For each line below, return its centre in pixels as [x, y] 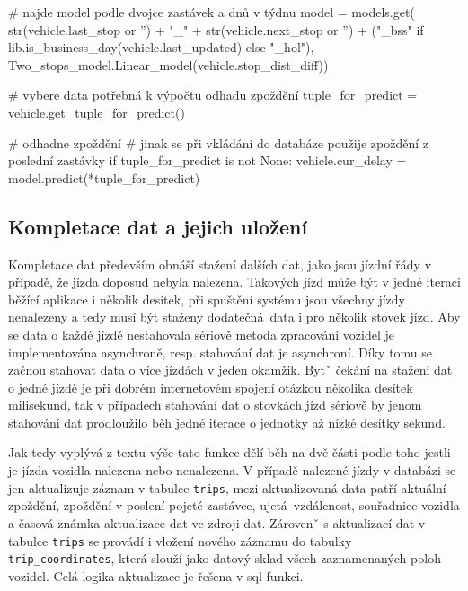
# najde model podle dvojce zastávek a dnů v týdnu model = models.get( [212, 12]
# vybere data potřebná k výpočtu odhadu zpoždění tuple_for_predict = [213, 95]
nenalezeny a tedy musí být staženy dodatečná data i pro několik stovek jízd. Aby [234, 317]
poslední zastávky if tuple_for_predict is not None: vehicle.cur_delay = [208, 160]
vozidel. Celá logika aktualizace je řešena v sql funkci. [156, 575]
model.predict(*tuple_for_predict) [104, 177]
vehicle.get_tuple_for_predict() [97, 112]
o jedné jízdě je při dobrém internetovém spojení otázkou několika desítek [211, 387]
